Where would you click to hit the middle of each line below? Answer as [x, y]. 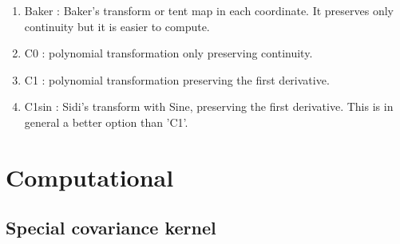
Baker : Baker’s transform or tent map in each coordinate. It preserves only [209, 10]
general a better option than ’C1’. [106, 122]
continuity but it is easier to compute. [117, 26]
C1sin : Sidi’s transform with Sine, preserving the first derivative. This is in [209, 106]
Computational [90, 177]
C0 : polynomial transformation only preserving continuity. [168, 53]
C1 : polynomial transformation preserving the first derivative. [177, 79]
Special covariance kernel [111, 228]
